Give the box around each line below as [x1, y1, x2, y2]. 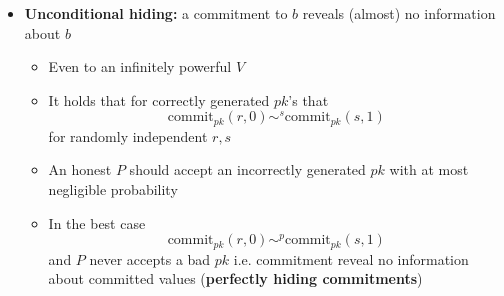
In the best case [48, 212, 146, 233]
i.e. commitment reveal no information [233, 248, 469, 269]
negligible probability [48, 179, 178, 200]
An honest [48, 159, 112, 180]
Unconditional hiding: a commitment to [24, 3, 288, 23]
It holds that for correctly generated [48, 89, 270, 110]
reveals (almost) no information [302, 3, 496, 23]
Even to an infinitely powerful [48, 56, 232, 77]
